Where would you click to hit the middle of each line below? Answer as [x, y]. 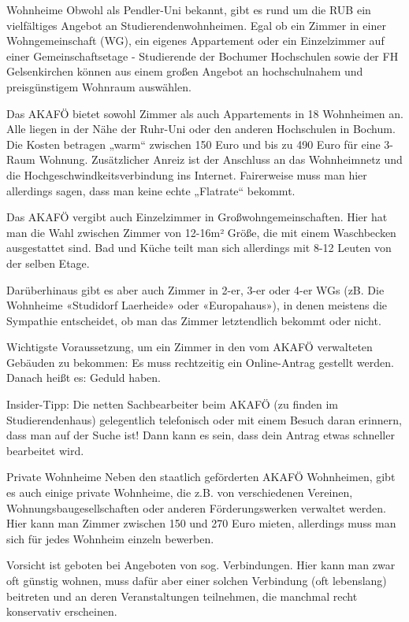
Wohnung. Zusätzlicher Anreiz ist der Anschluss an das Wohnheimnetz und [221, 159]
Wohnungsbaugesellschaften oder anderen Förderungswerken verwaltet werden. [196, 507]
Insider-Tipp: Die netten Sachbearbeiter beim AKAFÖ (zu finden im [172, 404]
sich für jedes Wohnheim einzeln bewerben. [110, 538]
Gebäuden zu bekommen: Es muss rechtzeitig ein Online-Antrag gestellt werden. [200, 362]
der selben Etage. [48, 263]
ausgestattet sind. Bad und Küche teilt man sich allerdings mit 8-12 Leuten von [199, 248]
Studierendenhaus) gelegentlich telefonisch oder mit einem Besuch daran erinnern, [204, 419]
